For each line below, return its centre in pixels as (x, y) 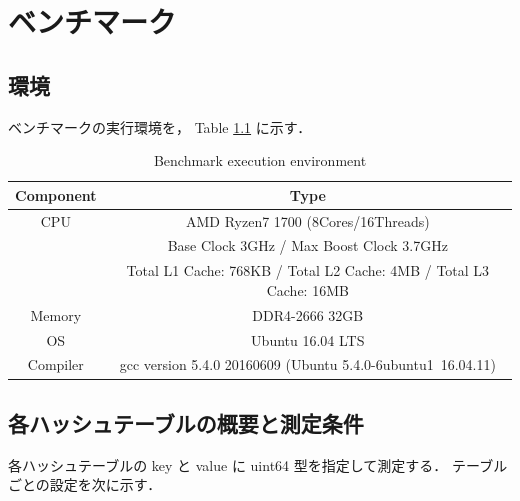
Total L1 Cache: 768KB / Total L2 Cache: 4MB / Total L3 (308, 270)
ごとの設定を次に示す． (85, 484)
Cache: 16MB (307, 289)
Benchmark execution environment (260, 160)
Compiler (55, 364)
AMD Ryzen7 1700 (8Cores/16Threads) (307, 220)
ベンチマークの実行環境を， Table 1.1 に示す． (160, 126)
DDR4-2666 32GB (308, 314)
